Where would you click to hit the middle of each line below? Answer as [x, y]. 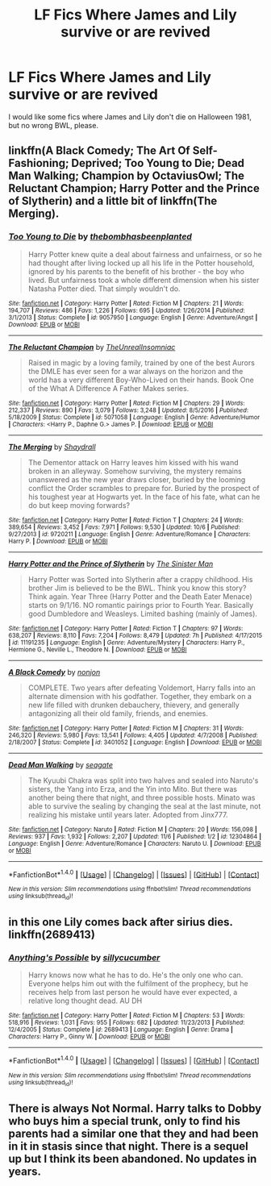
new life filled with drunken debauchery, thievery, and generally [133, 705]
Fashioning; [39, 163]
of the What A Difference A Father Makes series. [108, 388]
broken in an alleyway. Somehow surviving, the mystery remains [135, 471]
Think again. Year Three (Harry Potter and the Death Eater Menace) [140, 596]
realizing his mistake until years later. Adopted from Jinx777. [128, 814]
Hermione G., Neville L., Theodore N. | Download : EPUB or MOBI [98, 649]
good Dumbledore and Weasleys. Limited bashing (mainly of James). [143, 614]
